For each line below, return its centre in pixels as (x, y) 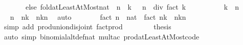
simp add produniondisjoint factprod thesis (87, 27)
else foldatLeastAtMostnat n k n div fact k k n (132, 7)
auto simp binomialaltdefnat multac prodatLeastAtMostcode (102, 36)
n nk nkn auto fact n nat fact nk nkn (98, 16)
